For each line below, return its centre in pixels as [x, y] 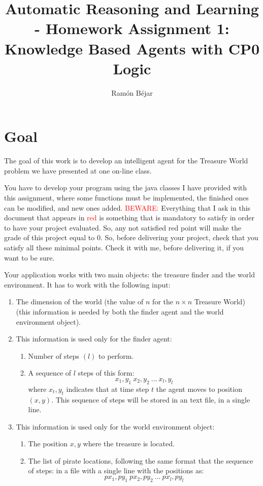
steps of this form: [106, 373]
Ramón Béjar [132, 92]
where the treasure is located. [129, 444]
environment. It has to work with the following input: [87, 284]
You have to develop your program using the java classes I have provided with [126, 188]
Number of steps [54, 355]
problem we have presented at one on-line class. [78, 170]
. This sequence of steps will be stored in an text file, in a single [151, 399]
